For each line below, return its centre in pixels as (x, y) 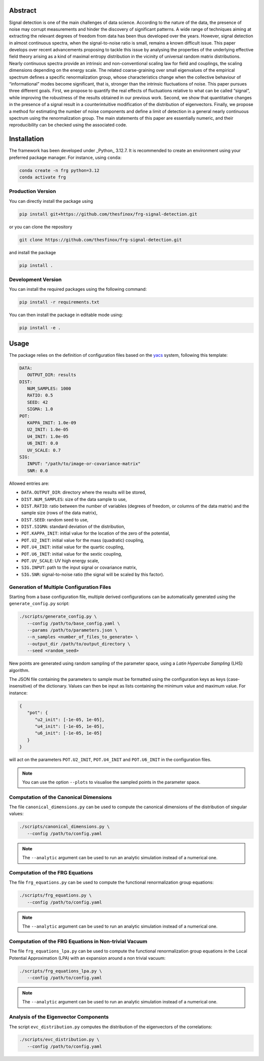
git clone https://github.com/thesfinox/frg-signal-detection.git (100, 240)
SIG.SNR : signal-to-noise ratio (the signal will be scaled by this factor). (93, 574)
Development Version (35, 280)
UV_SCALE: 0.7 (44, 450)
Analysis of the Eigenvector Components (59, 1017)
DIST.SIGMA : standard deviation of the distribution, (73, 527)
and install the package (33, 252)
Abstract (23, 11)
